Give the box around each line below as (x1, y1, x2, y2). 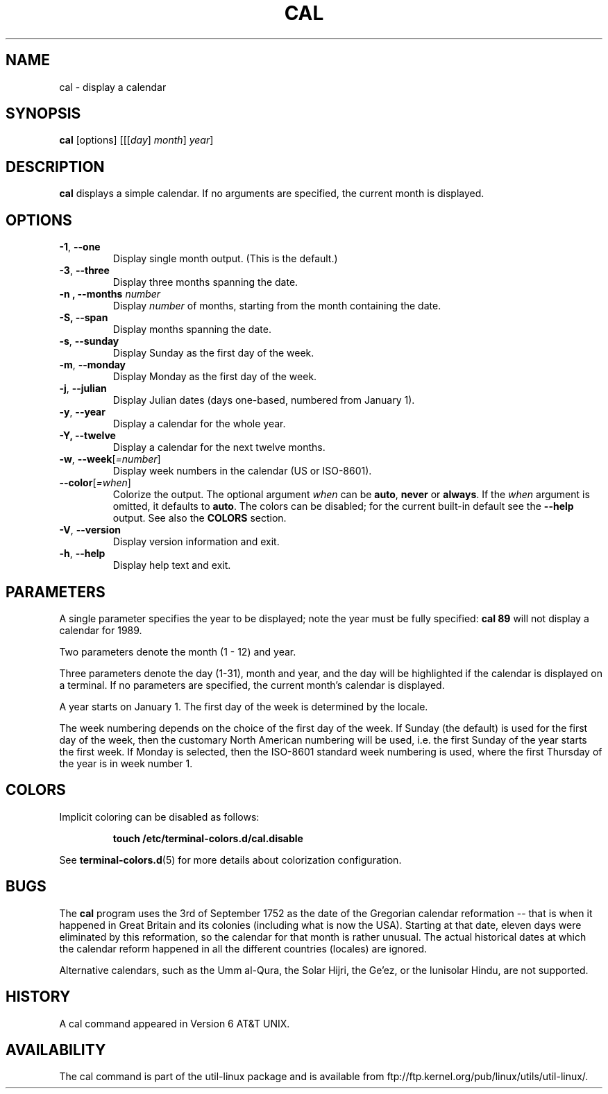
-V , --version (59, 524, 121, 536)
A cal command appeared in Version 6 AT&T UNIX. (59, 1017, 290, 1029)
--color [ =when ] (59, 477, 131, 489)
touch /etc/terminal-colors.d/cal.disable (112, 832, 303, 844)
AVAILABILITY (6, 1041, 106, 1059)
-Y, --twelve (59, 429, 116, 442)
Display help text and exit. (112, 559, 231, 572)
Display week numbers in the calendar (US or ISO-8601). (112, 465, 372, 477)
